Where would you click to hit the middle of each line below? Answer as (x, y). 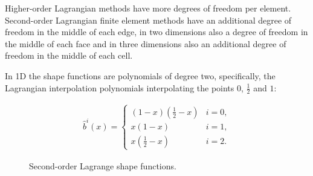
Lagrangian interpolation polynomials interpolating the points (120, 87)
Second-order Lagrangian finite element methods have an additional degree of (148, 20)
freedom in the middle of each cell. (69, 55)
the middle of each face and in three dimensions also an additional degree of (146, 43)
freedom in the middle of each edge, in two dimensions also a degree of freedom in (156, 32)
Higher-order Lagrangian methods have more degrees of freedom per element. (148, 8)
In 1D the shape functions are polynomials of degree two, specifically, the (140, 75)
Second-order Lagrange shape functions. (103, 166)
